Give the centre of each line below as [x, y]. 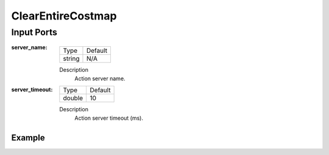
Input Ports [34, 32]
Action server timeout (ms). [109, 118]
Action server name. [100, 78]
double [73, 98]
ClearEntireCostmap [64, 16]
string [71, 59]
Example [28, 138]
